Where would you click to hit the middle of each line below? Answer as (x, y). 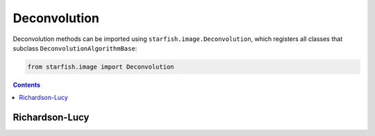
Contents (27, 85)
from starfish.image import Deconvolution (101, 67)
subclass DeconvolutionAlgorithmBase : (75, 48)
